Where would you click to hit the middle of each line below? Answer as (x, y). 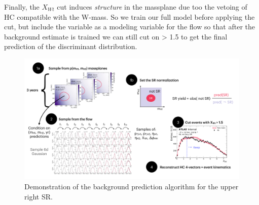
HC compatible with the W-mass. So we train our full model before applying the (129, 16)
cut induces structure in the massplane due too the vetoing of (152, 7)
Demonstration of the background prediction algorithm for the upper (132, 187)
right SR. (39, 196)
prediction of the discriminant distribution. (71, 46)
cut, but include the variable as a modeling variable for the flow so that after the (129, 27)
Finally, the (22, 7)
